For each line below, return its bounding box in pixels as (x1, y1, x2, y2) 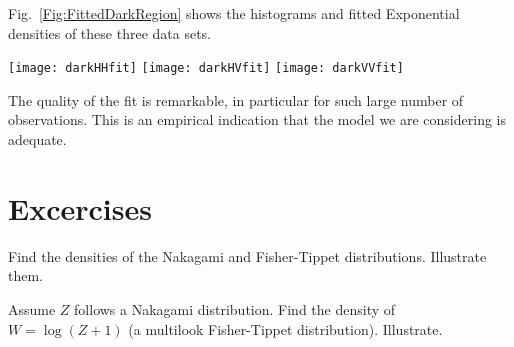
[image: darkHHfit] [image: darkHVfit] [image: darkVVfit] (8, 61, 404, 76)
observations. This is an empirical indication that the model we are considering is (8, 109, 506, 130)
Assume (8, 298, 56, 319)
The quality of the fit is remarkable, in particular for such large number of (8, 89, 464, 110)
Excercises (8, 187, 152, 228)
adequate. (8, 129, 67, 150)
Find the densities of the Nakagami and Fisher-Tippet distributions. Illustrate (8, 245, 487, 266)
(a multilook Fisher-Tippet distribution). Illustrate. (128, 318, 443, 339)
